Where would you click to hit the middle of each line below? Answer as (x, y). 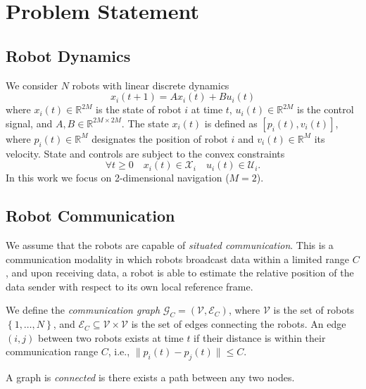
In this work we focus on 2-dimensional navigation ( (118, 178)
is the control (326, 109)
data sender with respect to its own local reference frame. (130, 286)
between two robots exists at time (111, 337)
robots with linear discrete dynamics (151, 85)
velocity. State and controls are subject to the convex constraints (145, 153)
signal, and (29, 123)
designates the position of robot (160, 138)
